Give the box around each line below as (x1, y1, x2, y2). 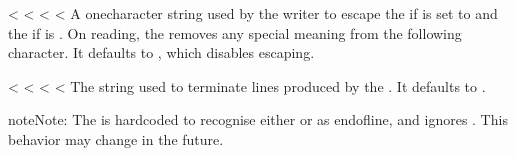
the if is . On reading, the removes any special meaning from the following (8, 22, 462, 43)
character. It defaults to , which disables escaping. (8, 42, 315, 63)
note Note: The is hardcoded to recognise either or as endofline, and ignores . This (8, 109, 508, 130)
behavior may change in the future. (8, 128, 224, 149)
